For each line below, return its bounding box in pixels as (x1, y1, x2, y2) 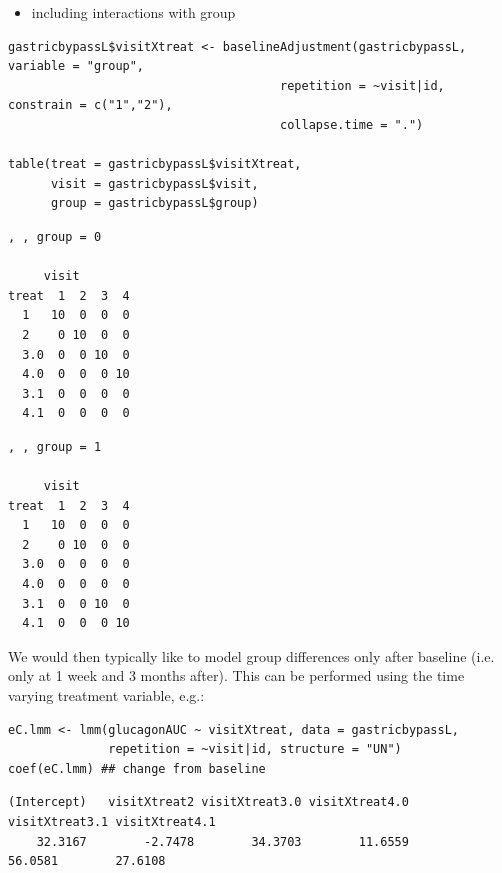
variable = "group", (8, 59, 145, 74)
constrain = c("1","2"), (8, 98, 173, 113)
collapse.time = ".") (280, 117, 424, 132)
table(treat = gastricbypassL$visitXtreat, (8, 157, 302, 172)
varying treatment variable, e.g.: (8, 685, 205, 705)
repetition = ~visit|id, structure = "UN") (108, 742, 402, 757)
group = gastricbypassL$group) (50, 196, 259, 211)
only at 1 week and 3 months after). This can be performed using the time (8, 665, 465, 686)
